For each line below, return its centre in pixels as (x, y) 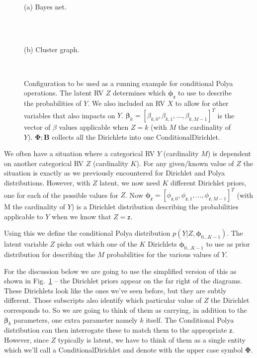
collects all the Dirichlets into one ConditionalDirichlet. (136, 136)
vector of (37, 127)
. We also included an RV (126, 103)
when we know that (82, 216)
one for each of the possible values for (61, 195)
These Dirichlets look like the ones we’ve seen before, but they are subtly (115, 290)
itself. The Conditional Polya (190, 319)
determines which (139, 93)
